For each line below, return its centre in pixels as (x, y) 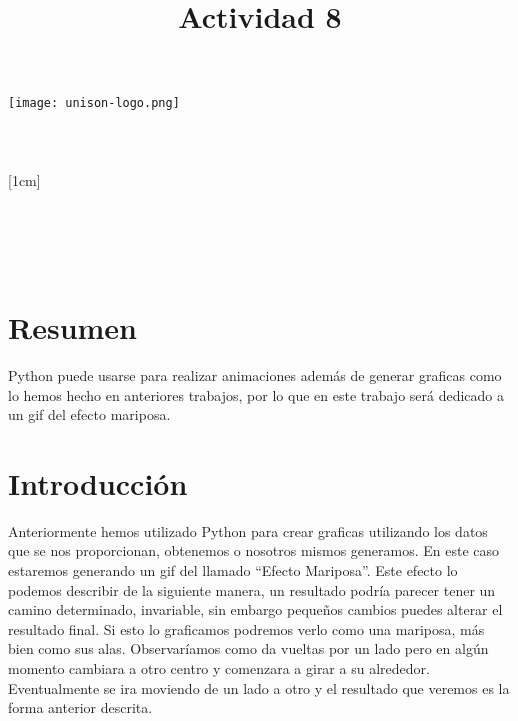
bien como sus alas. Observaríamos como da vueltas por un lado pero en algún (248, 648)
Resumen (72, 326)
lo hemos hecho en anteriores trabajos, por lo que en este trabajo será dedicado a (256, 394)
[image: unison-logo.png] (94, 103)
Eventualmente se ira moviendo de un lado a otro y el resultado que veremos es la (259, 687)
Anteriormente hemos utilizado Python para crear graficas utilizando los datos (248, 530)
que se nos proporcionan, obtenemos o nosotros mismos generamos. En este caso (254, 550)
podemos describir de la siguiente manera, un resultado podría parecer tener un (252, 589)
